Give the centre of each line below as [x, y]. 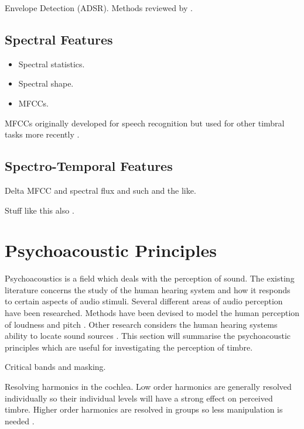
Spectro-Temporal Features [89, 166]
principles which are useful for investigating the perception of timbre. [129, 347]
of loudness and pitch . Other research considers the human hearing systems [141, 324]
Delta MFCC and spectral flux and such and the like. [100, 190]
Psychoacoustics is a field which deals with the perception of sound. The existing [150, 278]
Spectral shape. [46, 83]
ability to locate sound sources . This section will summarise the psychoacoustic [148, 336]
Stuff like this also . [40, 210]
